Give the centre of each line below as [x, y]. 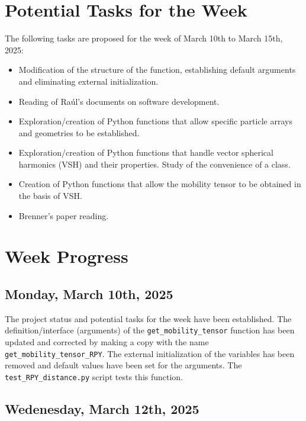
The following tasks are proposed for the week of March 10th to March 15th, [144, 38]
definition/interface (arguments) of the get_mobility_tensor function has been [150, 330]
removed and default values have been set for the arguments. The [123, 365]
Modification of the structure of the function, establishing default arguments [157, 70]
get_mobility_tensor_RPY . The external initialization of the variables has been [150, 353]
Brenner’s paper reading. [64, 215]
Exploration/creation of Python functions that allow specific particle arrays [155, 121]
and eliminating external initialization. [88, 81]
